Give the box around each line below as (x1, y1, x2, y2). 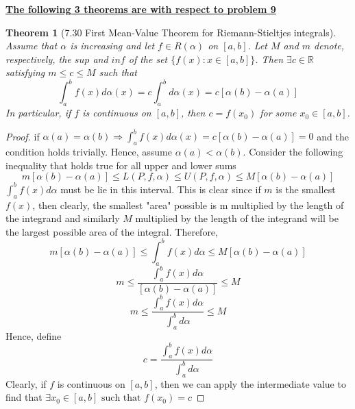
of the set (128, 51, 168, 66)
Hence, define (5, 328, 62, 343)
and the (317, 129, 349, 143)
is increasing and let (70, 38, 155, 53)
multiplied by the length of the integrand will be (135, 211, 339, 225)
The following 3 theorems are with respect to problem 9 (5, 2, 276, 16)
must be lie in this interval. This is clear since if (60, 182, 261, 196)
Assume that (5, 38, 58, 53)
